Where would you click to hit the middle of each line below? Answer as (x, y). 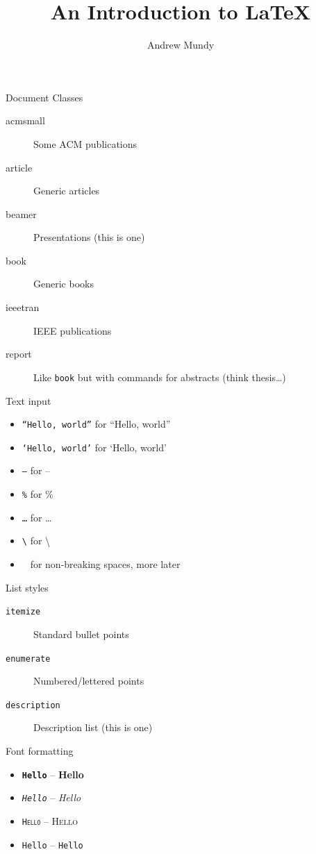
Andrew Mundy (181, 45)
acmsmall (25, 120)
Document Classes (44, 97)
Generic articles (67, 191)
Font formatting (40, 751)
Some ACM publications (85, 143)
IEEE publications (73, 330)
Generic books (64, 284)
